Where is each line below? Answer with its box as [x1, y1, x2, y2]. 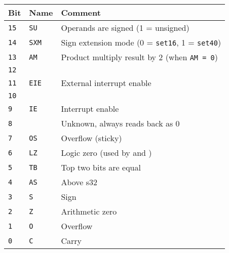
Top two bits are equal [61, 161, 141, 173]
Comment [61, 7, 101, 18]
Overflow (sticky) [61, 132, 122, 144]
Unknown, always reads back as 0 [61, 117, 180, 129]
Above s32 [61, 176, 98, 188]
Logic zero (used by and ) [61, 147, 152, 158]
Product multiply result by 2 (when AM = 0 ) [61, 51, 218, 63]
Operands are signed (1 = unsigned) [61, 22, 189, 33]
